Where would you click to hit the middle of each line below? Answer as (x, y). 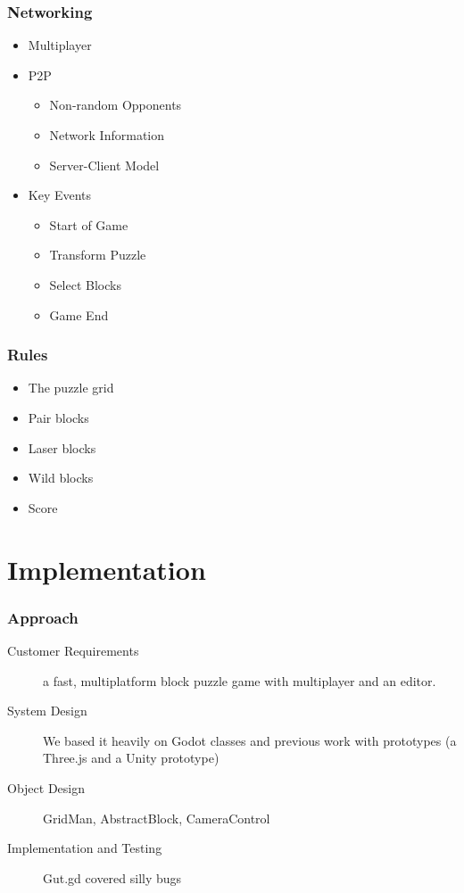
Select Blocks (85, 284)
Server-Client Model (104, 165)
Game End (79, 314)
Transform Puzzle (98, 255)
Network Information (107, 135)
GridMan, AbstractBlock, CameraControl (157, 818)
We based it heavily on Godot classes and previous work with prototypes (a (250, 740)
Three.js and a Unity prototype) (131, 758)
